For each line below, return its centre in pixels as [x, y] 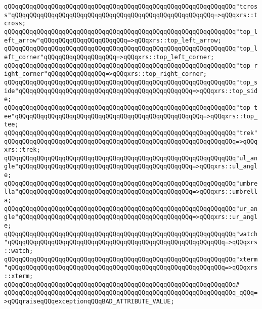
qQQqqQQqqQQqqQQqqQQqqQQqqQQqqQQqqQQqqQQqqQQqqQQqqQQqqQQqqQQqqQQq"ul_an [131, 158]
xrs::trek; [22, 150]
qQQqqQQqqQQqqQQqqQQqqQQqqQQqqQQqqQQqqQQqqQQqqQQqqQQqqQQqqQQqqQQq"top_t [131, 107]
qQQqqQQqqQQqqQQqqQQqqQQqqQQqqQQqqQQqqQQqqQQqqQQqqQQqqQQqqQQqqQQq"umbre [131, 183]
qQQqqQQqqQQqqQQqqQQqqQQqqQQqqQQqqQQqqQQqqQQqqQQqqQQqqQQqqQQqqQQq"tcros [131, 7]
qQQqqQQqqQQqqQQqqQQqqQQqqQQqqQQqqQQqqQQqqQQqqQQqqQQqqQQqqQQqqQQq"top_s [131, 82]
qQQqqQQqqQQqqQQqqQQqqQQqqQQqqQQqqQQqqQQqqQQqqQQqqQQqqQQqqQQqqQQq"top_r [131, 65]
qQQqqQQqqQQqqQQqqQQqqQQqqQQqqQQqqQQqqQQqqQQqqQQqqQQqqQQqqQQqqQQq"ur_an [131, 209]
